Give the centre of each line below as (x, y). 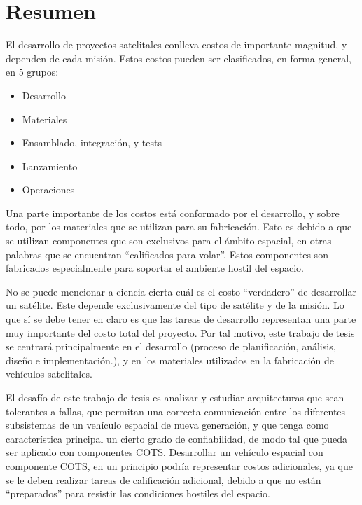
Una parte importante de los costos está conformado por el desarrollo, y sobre (173, 213)
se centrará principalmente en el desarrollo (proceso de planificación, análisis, (171, 346)
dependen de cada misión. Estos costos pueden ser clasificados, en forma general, (179, 58)
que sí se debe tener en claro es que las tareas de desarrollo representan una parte (181, 319)
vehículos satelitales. (49, 374)
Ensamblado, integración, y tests (92, 143)
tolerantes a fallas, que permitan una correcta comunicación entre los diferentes (176, 411)
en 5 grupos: (32, 72)
